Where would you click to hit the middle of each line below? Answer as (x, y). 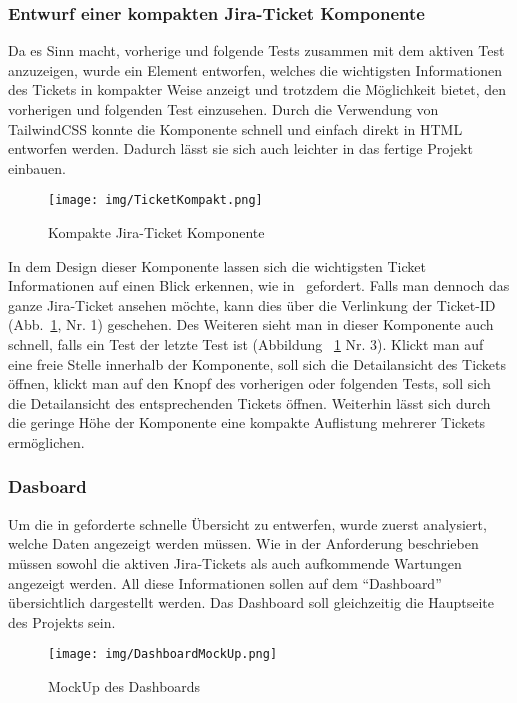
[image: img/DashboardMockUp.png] (163, 654)
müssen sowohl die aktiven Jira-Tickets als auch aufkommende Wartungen (235, 562)
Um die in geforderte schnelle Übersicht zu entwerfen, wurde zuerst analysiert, (247, 523)
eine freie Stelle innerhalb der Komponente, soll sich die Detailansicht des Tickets (257, 363)
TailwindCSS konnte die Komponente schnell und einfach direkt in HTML (235, 128)
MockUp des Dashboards (124, 686)
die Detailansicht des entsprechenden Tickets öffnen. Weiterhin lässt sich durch (249, 402)
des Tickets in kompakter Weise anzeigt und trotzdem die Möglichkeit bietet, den (257, 89)
